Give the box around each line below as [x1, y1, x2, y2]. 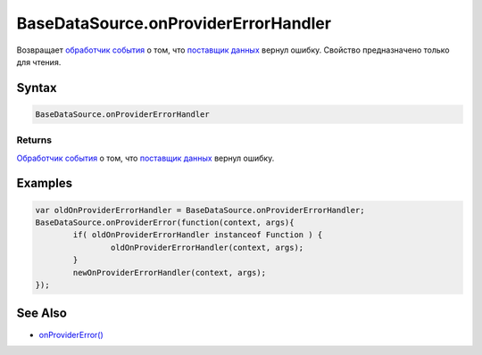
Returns [16, 134, 53, 146]
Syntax [16, 80, 57, 95]
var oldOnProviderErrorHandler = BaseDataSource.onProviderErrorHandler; [35, 205, 365, 215]
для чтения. [16, 56, 62, 67]
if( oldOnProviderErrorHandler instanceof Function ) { [72, 230, 323, 240]
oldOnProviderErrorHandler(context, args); [110, 242, 304, 252]
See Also [16, 306, 67, 321]
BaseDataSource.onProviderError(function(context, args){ [35, 218, 295, 227]
